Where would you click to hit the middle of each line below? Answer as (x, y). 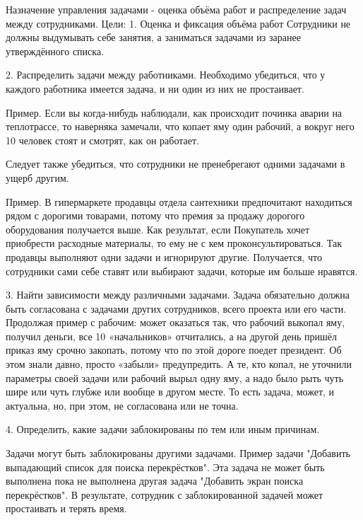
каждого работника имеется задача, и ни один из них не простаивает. (155, 88)
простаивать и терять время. (66, 508)
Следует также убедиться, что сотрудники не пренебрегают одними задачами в (175, 164)
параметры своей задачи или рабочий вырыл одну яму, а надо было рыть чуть (175, 377)
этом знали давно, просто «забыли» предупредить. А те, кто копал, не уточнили (179, 364)
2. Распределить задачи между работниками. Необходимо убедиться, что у (166, 75)
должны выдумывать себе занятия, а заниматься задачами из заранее (153, 37)
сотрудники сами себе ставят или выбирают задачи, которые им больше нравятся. (182, 271)
